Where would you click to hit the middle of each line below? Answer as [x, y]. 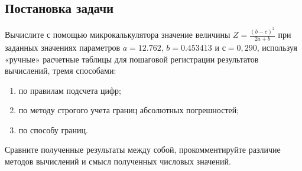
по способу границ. [53, 129]
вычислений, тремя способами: [61, 70]
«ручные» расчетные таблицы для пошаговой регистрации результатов [132, 59]
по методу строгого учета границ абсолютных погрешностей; [129, 110]
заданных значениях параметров [63, 47]
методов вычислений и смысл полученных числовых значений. [118, 161]
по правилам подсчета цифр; [70, 90]
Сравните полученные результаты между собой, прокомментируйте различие [143, 149]
